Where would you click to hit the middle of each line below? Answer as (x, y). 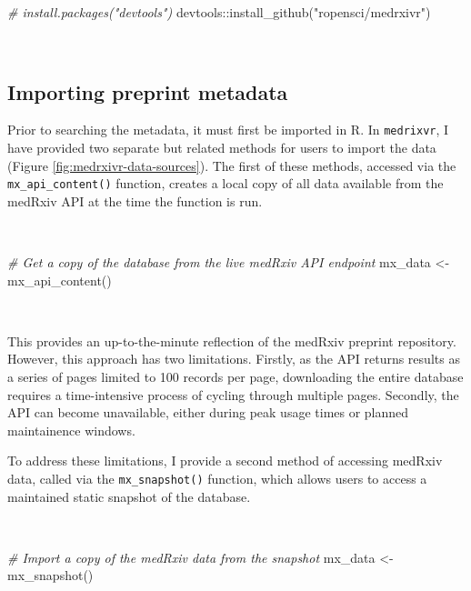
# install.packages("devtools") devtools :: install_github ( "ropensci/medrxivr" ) (219, 12)
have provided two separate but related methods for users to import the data (222, 148)
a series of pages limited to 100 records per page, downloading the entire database (235, 377)
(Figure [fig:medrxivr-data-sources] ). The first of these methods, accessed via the (232, 165)
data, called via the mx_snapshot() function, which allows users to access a (217, 479)
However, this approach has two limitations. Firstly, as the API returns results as (234, 359)
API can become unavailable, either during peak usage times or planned (208, 412)
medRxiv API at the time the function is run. (135, 200)
